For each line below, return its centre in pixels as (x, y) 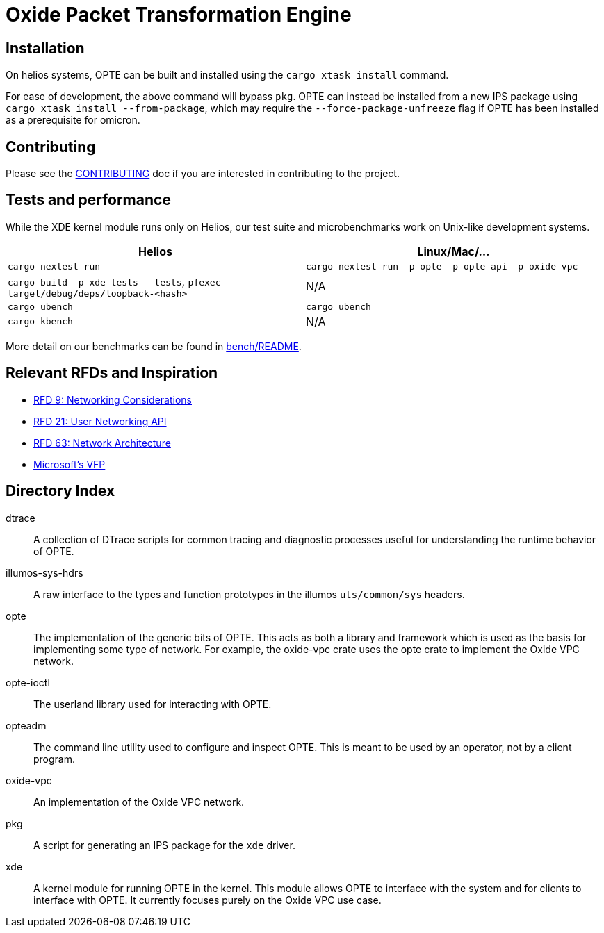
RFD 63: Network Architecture (102, 443)
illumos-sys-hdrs (44, 572)
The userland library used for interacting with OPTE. (153, 704)
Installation (45, 48)
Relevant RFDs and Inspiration (112, 373)
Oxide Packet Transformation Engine (179, 15)
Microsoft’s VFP (70, 464)
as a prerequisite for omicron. (73, 120)
